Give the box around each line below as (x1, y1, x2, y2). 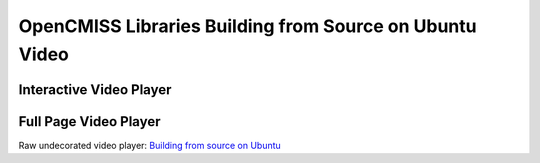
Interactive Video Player (18, 81, 172, 98)
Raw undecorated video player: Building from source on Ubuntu (18, 139, 282, 151)
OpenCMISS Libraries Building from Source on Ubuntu (18, 15, 477, 37)
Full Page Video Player (18, 113, 161, 130)
